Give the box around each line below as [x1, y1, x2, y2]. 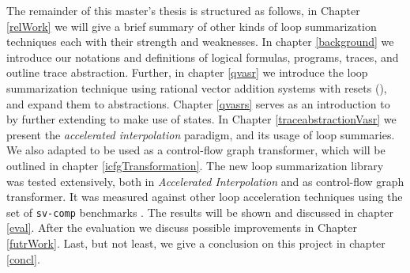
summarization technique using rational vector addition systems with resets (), [6, 79, 387, 96]
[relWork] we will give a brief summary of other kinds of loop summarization [6, 17, 377, 34]
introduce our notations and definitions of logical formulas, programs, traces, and [6, 48, 399, 65]
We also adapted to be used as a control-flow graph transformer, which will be [6, 142, 386, 158]
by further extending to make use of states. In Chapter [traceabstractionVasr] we [6, 111, 397, 127]
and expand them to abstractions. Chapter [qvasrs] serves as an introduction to [6, 95, 390, 112]
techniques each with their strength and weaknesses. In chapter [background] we [6, 33, 394, 50]
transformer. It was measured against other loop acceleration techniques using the [6, 188, 403, 205]
